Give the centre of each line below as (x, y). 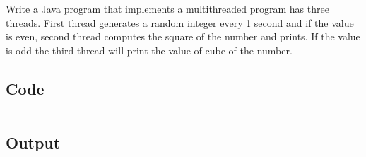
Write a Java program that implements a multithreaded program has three (167, 8)
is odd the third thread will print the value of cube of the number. (149, 50)
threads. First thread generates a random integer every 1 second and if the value (180, 22)
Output (33, 142)
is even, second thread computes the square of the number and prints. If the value (183, 36)
